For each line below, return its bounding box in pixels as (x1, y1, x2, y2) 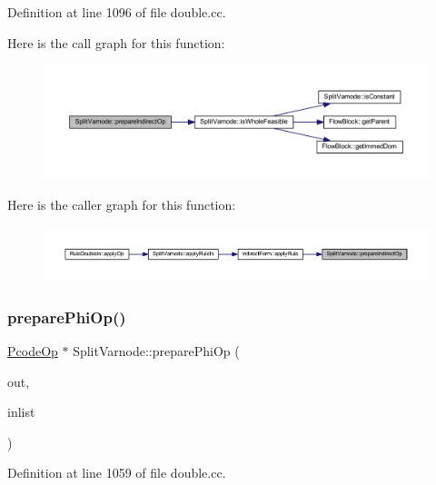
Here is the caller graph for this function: (7, 195, 236, 214)
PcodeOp (7, 341, 58, 360)
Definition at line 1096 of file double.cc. (7, 3, 226, 21)
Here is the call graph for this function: (7, 33, 225, 52)
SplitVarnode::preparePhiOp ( (73, 341, 240, 360)
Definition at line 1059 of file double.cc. (7, 463, 226, 482)
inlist (7, 402, 35, 421)
